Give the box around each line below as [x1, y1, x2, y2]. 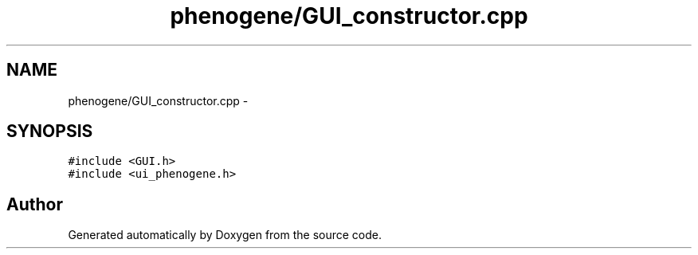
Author [6, 194, 63, 214]
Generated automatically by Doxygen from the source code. [68, 228, 382, 242]
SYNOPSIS [6, 121, 93, 142]
